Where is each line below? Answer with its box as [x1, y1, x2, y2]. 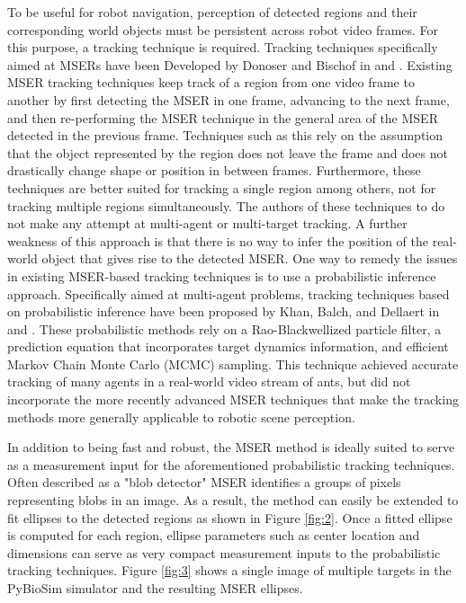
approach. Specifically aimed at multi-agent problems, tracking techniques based [7, 284, 450, 303]
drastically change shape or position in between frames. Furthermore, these [7, 161, 421, 180]
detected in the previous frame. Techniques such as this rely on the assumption [7, 126, 444, 145]
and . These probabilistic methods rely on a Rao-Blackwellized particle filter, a [7, 319, 442, 338]
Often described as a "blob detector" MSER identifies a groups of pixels [7, 473, 401, 492]
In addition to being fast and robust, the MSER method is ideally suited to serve [7, 438, 455, 457]
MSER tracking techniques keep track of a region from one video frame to [7, 73, 415, 92]
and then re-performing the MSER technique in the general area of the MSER [7, 108, 438, 127]
